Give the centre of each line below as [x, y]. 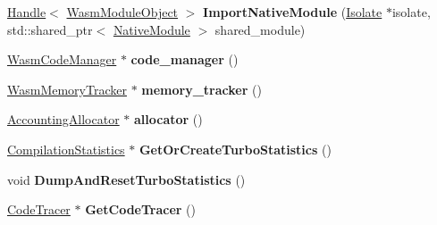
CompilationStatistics [66, 149]
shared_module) [260, 29]
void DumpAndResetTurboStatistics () [126, 179]
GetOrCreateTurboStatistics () [235, 149]
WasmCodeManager [62, 59]
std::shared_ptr [50, 29]
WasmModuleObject [122, 12]
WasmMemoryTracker [67, 89]
